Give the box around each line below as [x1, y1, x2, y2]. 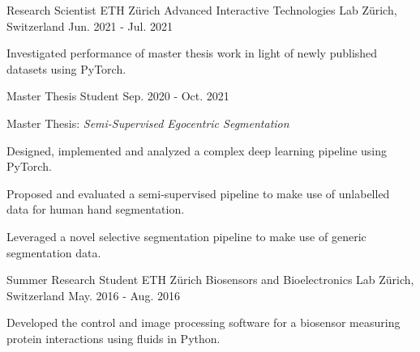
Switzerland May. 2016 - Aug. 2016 [6, 286, 180, 303]
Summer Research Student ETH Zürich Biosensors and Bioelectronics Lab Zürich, [6, 271, 414, 288]
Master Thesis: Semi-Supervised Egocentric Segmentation [6, 114, 289, 131]
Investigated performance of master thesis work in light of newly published [6, 45, 378, 61]
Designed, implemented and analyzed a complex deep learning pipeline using [6, 142, 388, 159]
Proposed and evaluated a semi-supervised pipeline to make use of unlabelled [6, 184, 390, 201]
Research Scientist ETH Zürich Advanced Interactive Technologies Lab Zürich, [6, 2, 397, 18]
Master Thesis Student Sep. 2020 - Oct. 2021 [6, 87, 229, 104]
